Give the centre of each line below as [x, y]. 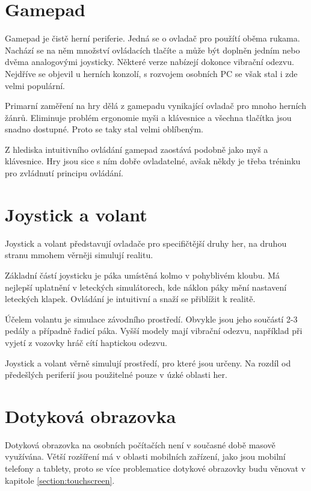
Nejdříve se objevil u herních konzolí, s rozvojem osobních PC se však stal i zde [151, 73]
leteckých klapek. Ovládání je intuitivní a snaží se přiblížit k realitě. [130, 299]
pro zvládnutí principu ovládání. [64, 173]
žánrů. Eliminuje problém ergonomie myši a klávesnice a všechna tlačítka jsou [148, 117]
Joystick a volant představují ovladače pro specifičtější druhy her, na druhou [146, 243]
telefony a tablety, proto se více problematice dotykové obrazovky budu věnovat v [155, 468]
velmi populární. [35, 85]
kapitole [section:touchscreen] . [60, 480]
